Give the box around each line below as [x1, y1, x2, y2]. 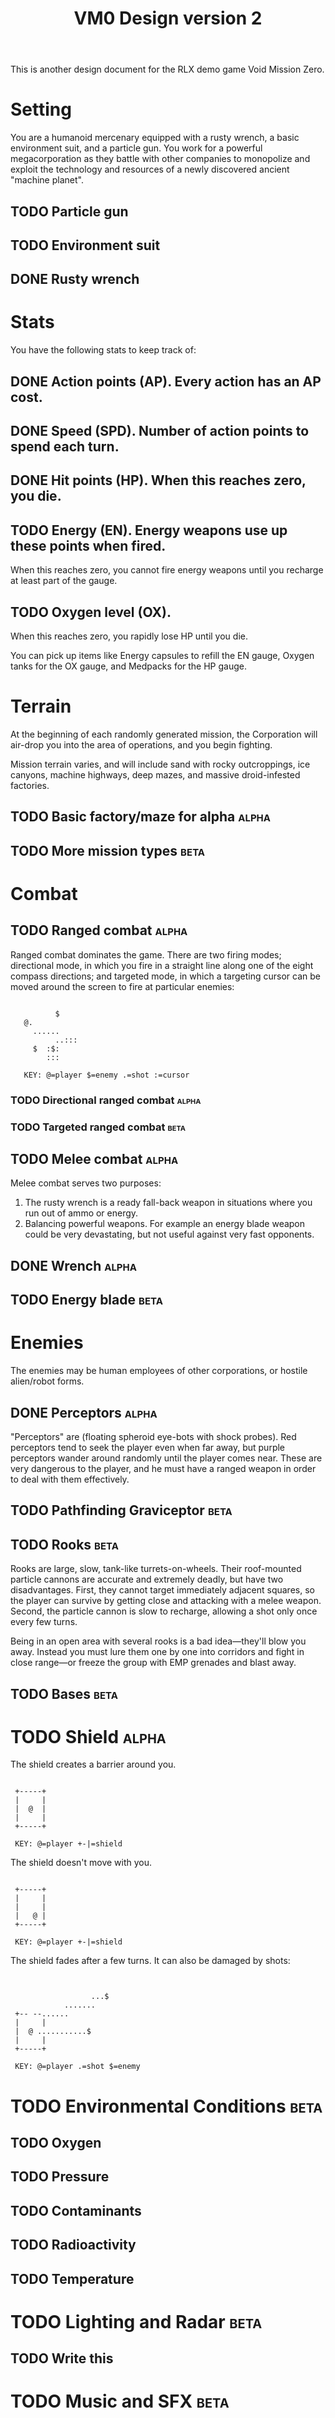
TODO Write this [10, 2350, 114, 2367]
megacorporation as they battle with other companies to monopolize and [10, 153, 311, 165]
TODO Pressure [10, 2168, 110, 2186]
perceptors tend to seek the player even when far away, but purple [10, 1441, 286, 1453]
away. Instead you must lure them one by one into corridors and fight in [10, 1646, 305, 1658]
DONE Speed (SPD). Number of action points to [10, 423, 310, 440]
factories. [10, 779, 50, 791]
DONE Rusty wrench [10, 271, 140, 288]
